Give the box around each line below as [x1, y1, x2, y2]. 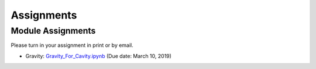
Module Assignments [11, 26, 96, 36]
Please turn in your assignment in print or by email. [11, 42, 134, 49]
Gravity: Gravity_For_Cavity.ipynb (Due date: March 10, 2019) [25, 52, 172, 59]
